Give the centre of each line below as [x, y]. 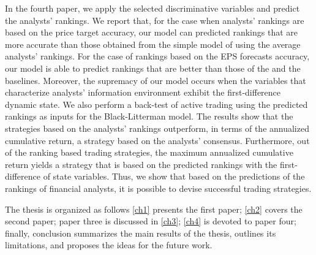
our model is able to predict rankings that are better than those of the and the [153, 68]
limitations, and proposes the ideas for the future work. [109, 245]
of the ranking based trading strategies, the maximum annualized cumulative [149, 152]
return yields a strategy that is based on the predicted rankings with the [141, 164]
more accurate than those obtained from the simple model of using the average [153, 44]
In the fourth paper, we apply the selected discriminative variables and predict [152, 8]
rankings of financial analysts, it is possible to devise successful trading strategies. [158, 188]
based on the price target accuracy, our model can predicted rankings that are [151, 32]
